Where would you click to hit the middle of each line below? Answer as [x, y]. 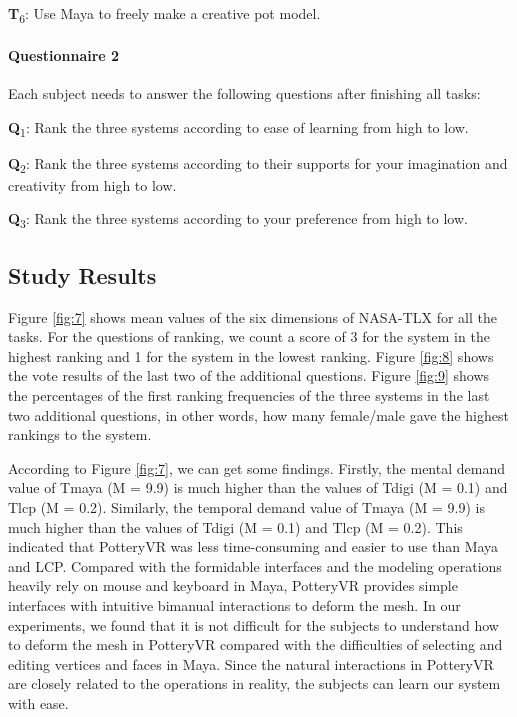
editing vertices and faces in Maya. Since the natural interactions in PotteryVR [251, 663]
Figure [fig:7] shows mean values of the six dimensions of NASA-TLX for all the [252, 316]
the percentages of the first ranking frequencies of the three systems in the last [249, 395]
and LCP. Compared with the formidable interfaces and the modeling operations [255, 565]
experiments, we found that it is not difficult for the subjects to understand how [253, 624]
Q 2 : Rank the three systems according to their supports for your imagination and [258, 164]
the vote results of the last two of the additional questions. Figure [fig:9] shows [249, 375]
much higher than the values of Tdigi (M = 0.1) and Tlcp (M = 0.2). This [235, 526]
